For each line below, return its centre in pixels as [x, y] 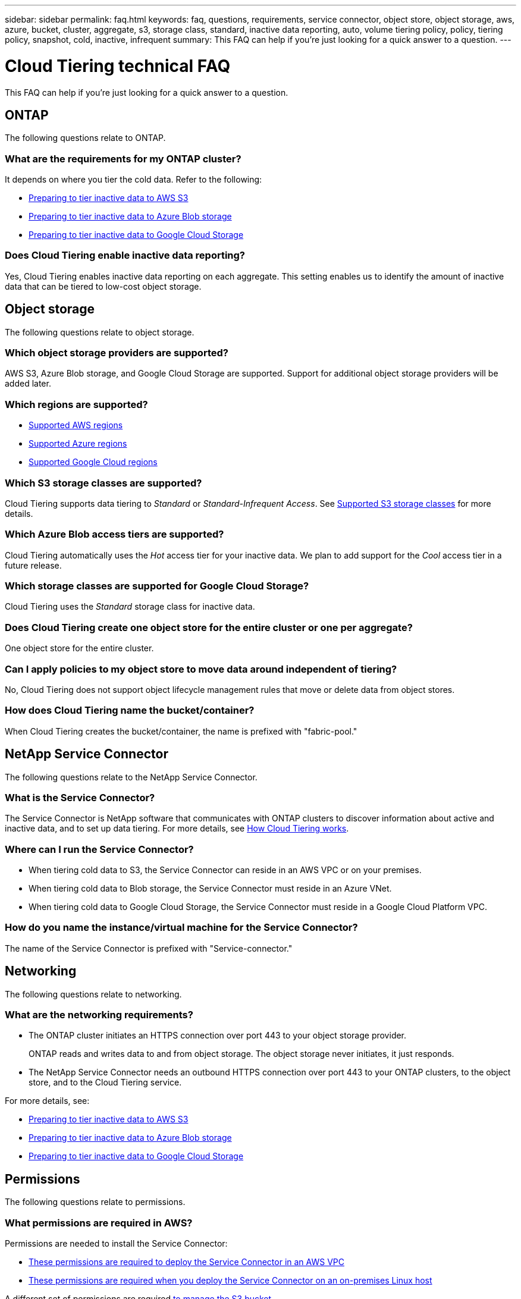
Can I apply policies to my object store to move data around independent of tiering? [201, 669]
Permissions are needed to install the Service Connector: [116, 1243]
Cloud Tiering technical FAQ [118, 66]
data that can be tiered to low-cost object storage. [103, 286]
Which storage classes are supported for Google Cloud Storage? [157, 586]
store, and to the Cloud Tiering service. [105, 1082]
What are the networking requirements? [99, 1015]
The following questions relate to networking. [93, 994]
